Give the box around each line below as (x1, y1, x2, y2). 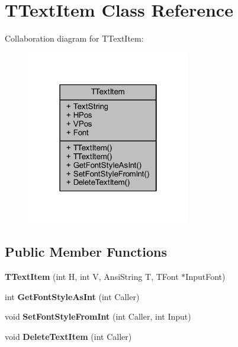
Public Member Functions (5, 242, 167, 261)
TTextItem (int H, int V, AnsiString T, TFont (5, 270, 179, 283)
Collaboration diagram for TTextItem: (5, 32, 144, 45)
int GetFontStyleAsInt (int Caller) (5, 290, 140, 302)
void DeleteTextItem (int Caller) (5, 330, 132, 342)
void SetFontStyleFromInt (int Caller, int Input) (5, 310, 191, 323)
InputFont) (185, 270, 226, 283)
